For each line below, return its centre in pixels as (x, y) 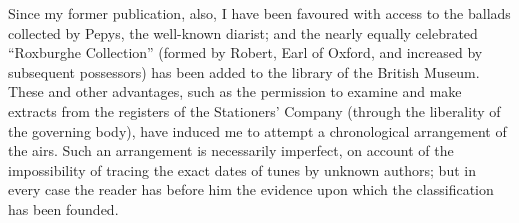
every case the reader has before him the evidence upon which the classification (251, 189)
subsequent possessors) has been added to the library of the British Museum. (244, 71)
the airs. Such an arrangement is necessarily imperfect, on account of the (231, 150)
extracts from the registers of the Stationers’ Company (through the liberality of (254, 110)
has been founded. (63, 208)
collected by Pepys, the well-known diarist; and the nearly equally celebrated (243, 32)
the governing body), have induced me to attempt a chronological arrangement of (257, 130)
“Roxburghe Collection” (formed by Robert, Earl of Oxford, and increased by (245, 52)
